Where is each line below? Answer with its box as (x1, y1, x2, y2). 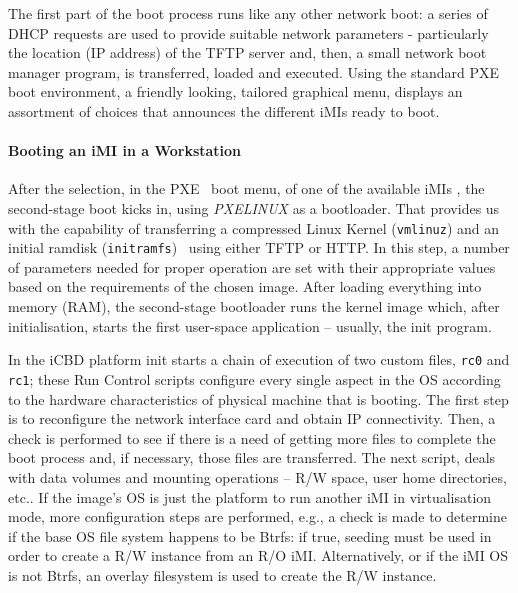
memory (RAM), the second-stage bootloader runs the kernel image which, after (8, 296, 500, 317)
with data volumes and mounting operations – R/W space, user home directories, (8, 466, 507, 487)
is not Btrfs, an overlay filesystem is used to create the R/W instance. (8, 564, 437, 585)
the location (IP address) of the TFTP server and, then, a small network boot (8, 42, 487, 63)
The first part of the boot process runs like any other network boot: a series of (8, 3, 488, 23)
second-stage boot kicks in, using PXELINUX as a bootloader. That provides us (8, 197, 500, 218)
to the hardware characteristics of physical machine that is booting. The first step (8, 388, 509, 409)
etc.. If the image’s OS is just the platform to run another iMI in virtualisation (8, 486, 492, 507)
